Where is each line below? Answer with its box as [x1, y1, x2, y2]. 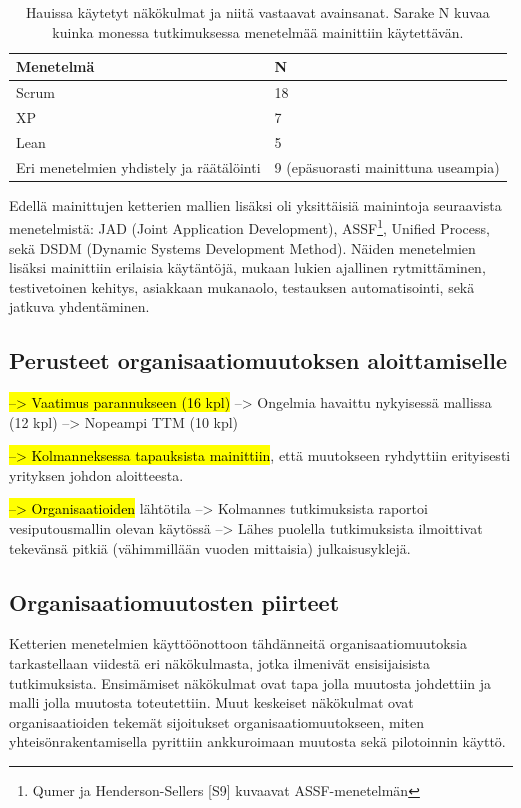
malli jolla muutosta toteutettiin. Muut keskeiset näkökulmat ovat [9, 692, 414, 713]
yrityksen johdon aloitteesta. [9, 464, 184, 485]
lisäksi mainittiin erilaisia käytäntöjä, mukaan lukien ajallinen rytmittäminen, [9, 257, 486, 278]
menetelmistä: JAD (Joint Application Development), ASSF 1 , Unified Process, [9, 215, 490, 238]
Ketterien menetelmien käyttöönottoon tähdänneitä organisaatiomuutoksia [9, 633, 467, 654]
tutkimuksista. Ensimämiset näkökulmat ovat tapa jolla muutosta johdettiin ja [9, 672, 492, 693]
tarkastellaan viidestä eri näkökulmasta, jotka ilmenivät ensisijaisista [9, 653, 431, 674]
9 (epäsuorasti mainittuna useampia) [274, 156, 500, 177]
